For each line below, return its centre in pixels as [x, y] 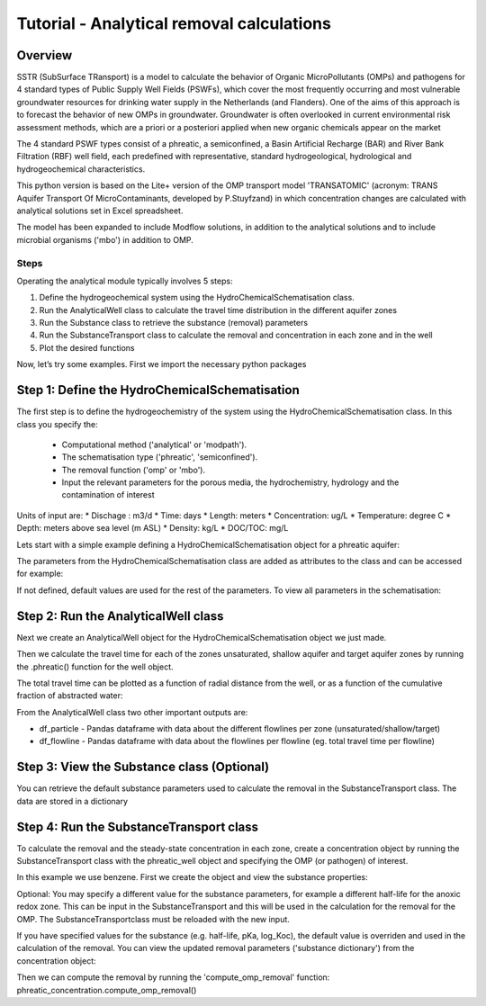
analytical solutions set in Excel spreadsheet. [100, 211]
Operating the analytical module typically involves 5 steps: [125, 281]
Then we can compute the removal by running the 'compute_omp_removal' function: [173, 977]
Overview [45, 55]
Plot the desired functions [87, 347]
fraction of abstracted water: [70, 696]
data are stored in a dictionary [72, 801]
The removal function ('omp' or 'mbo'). [134, 470]
